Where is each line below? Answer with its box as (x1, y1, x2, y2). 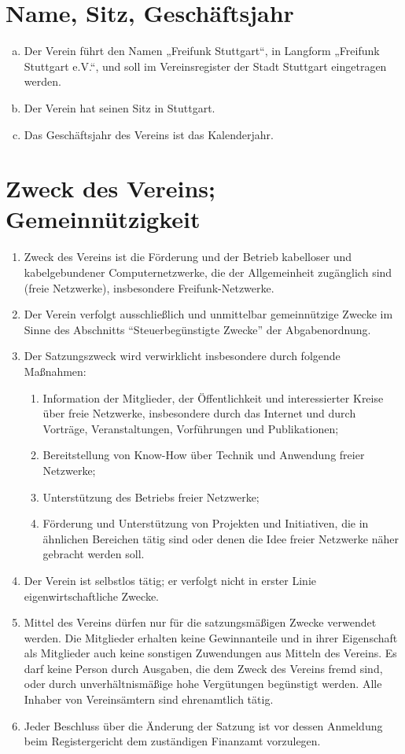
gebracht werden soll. (42, 546, 145, 562)
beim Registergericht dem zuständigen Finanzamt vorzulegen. (24, 733, 321, 749)
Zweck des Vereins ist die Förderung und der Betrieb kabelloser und (24, 248, 352, 265)
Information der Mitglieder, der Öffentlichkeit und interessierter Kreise (42, 389, 384, 406)
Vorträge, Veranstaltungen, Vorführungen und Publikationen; (42, 420, 339, 436)
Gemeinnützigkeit (6, 203, 201, 235)
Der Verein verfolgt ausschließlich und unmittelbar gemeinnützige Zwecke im (24, 306, 393, 322)
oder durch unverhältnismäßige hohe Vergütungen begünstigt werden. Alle (24, 675, 382, 692)
